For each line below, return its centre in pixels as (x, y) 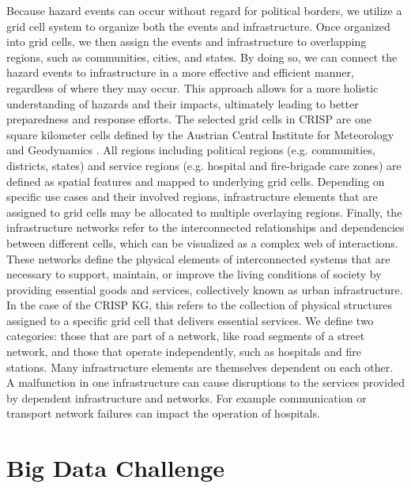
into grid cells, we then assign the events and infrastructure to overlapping (187, 42)
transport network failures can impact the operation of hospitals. (163, 413)
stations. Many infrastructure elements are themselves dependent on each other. (200, 367)
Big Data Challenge (116, 468)
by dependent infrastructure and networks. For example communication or (187, 397)
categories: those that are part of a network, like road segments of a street (186, 336)
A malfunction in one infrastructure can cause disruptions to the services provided (205, 382)
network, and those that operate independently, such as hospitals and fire (184, 352)
